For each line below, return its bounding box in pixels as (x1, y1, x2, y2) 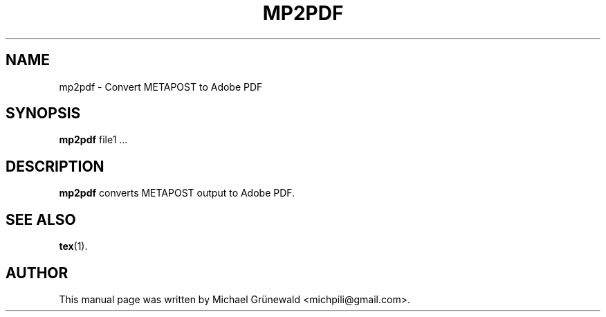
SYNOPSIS (6, 105, 81, 123)
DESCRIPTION (6, 157, 104, 175)
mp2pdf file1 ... (59, 134, 128, 146)
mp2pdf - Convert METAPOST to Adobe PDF (59, 80, 263, 93)
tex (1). (59, 240, 88, 253)
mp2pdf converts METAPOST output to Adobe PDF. (59, 187, 295, 199)
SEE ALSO (6, 210, 76, 228)
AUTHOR (6, 264, 68, 282)
